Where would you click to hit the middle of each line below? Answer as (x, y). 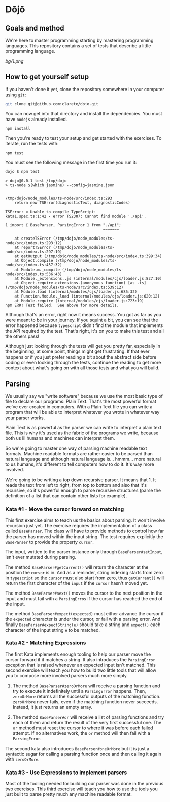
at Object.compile (34, 261)
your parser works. (25, 418)
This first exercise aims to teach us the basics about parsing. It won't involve (85, 520)
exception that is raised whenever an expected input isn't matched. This (80, 665)
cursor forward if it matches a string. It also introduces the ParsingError (80, 659)
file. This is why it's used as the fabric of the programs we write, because (82, 433)
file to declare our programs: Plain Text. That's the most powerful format (81, 402)
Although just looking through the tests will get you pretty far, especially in (83, 346)
